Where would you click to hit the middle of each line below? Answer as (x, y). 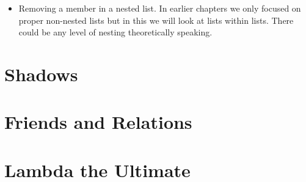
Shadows (41, 74)
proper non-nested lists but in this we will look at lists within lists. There (156, 20)
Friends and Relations (98, 122)
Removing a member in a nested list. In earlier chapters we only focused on (160, 8)
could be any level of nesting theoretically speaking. (115, 32)
